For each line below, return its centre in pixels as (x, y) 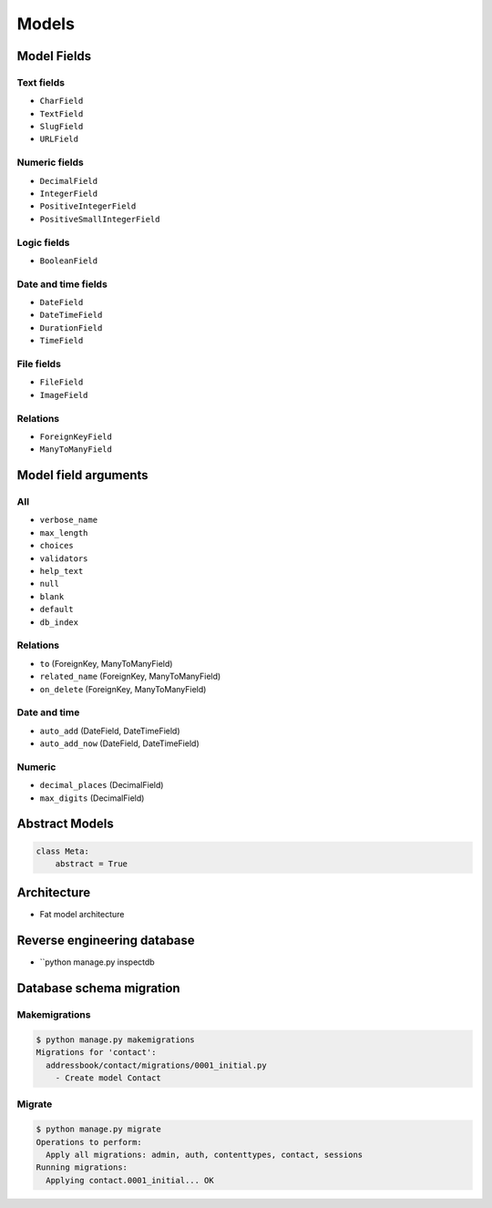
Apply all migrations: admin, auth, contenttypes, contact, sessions (205, 1155)
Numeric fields (50, 162)
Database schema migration (99, 988)
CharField (61, 101)
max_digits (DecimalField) (92, 798)
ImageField (64, 395)
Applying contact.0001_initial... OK (130, 1180)
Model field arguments (83, 475)
